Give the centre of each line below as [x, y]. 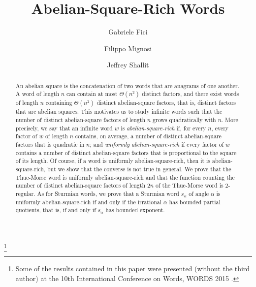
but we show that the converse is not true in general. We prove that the [139, 169]
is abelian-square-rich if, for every [163, 128]
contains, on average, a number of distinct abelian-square [148, 136]
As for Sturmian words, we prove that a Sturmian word [108, 193]
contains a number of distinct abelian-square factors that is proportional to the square [126, 152]
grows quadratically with [184, 120]
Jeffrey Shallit [128, 65]
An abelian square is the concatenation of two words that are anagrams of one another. [128, 85]
